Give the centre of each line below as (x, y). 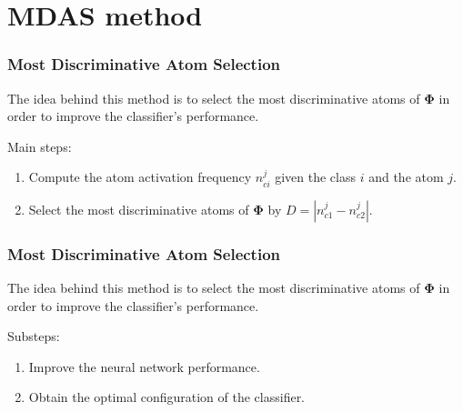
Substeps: (34, 336)
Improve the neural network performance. (144, 366)
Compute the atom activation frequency (140, 177)
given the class (316, 177)
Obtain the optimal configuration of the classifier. (167, 397)
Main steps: (40, 146)
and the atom (406, 177)
